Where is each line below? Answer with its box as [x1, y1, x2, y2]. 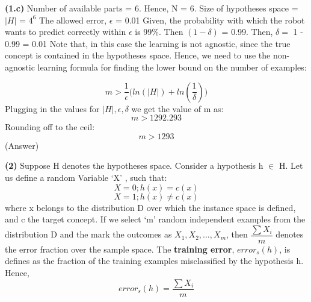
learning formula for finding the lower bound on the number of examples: [37, 60, 307, 73]
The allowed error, [38, 13, 107, 26]
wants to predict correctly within [5, 25, 126, 38]
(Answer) [5, 139, 39, 151]
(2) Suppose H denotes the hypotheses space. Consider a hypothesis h [5, 159, 263, 172]
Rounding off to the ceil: [5, 121, 95, 133]
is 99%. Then [135, 25, 183, 38]
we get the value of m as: [131, 102, 224, 115]
